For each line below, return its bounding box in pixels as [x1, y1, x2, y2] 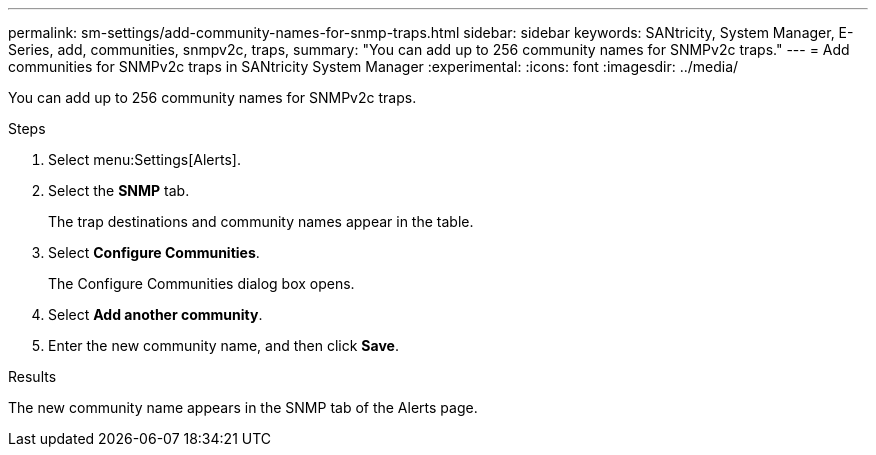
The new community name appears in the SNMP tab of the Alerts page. [8, 399, 478, 416]
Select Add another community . [48, 306, 263, 323]
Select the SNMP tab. [48, 182, 190, 199]
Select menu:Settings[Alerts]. [48, 151, 241, 168]
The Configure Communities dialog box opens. [48, 275, 355, 292]
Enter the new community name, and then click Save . [48, 337, 399, 354]
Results [8, 368, 57, 385]
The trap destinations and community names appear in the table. [48, 213, 474, 230]
